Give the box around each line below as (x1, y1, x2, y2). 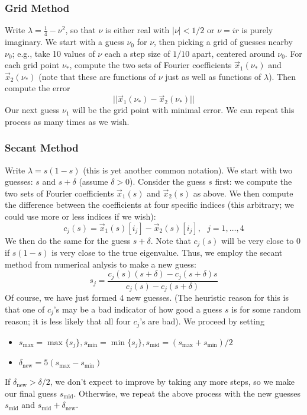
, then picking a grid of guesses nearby (154, 36, 293, 48)
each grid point (5, 59, 60, 71)
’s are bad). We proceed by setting (140, 315, 264, 327)
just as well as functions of (165, 70, 261, 82)
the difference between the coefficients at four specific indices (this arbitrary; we (5, 198, 294, 211)
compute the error (5, 82, 70, 94)
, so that (65, 24, 96, 36)
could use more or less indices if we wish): (5, 210, 156, 223)
